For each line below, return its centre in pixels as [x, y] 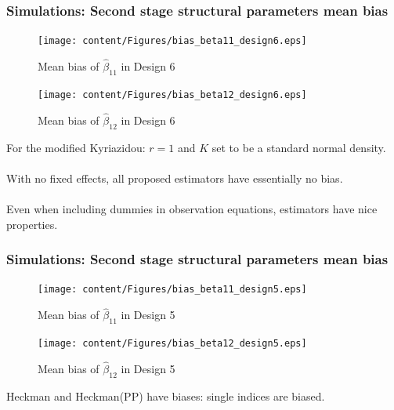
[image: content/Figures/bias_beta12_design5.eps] [172, 344]
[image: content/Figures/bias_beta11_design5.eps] [172, 290]
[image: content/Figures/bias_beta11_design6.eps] [172, 41]
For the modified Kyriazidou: [76, 147]
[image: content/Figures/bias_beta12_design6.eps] [172, 94]
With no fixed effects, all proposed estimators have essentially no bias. [175, 178]
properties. [32, 224]
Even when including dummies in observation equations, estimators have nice [192, 208]
